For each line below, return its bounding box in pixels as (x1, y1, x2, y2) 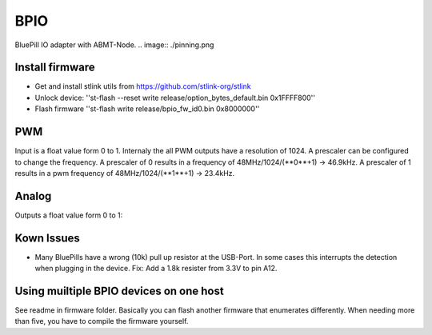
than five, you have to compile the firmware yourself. (14, 317, 189, 326)
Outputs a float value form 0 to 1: (14, 210, 123, 220)
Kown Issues (14, 231, 80, 245)
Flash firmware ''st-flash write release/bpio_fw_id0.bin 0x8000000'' (34, 104, 260, 114)
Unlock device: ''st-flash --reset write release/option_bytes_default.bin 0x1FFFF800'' (34, 93, 316, 102)
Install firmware (14, 61, 95, 74)
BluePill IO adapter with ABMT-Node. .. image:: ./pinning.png (14, 40, 214, 50)
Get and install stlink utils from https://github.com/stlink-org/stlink (34, 82, 251, 91)
